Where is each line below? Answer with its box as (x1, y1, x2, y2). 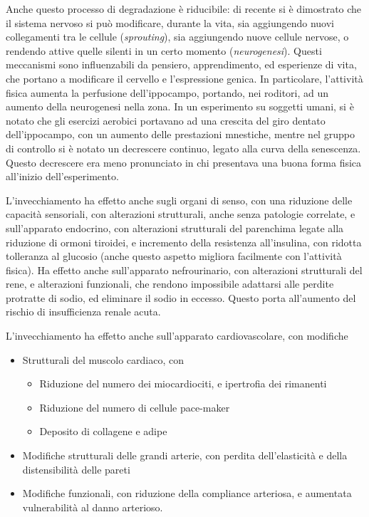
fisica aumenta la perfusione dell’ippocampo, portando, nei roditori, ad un (6, 85, 329, 100)
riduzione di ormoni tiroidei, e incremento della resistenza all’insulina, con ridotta (6, 234, 362, 249)
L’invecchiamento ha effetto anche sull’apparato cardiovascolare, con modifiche (6, 328, 348, 343)
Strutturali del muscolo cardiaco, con (22, 352, 184, 367)
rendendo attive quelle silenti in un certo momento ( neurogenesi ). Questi (6, 43, 322, 58)
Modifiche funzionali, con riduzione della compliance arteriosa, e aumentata (22, 486, 352, 501)
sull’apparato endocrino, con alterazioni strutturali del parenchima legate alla (6, 220, 344, 235)
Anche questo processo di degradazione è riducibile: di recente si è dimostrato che (6, 1, 362, 16)
